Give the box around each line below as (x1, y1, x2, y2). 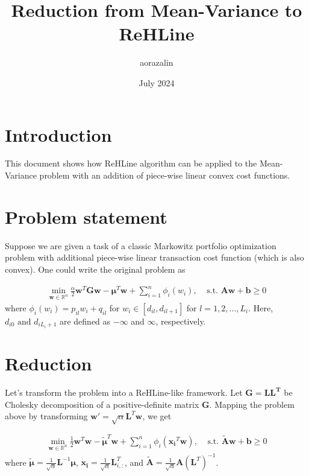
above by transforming (5, 410, 88, 422)
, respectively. (155, 314, 206, 327)
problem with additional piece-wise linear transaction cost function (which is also (5, 251, 304, 264)
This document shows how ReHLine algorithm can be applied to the (5, 157, 257, 170)
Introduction (5, 122, 112, 147)
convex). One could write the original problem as (5, 262, 186, 275)
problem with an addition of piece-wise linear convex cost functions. (39, 169, 290, 182)
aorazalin (140, 56, 173, 69)
